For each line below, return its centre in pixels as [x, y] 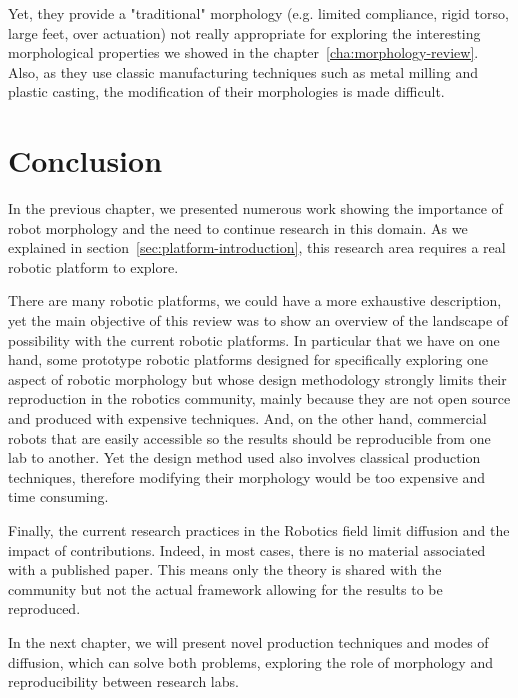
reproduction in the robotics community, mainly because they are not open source [259, 398]
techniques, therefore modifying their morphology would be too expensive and [247, 476]
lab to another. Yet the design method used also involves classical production [244, 457]
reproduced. [44, 608]
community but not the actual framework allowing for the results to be [225, 588]
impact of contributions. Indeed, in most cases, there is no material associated [247, 549]
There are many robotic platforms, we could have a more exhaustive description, [255, 300]
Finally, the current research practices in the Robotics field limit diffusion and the [259, 530]
